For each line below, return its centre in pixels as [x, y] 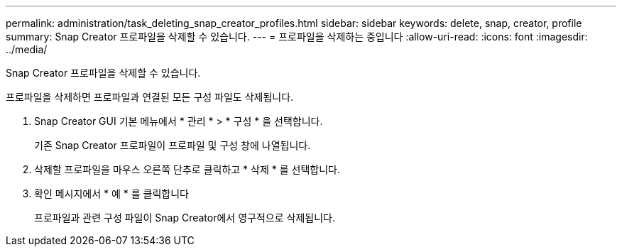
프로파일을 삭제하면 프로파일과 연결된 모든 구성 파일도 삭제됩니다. [150, 97]
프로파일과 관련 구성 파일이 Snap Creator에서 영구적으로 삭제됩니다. [185, 218]
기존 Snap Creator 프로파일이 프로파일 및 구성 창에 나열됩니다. [173, 145]
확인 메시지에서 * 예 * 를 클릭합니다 [111, 193]
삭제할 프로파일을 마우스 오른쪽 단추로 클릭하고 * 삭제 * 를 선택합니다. [187, 169]
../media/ [27, 49]
